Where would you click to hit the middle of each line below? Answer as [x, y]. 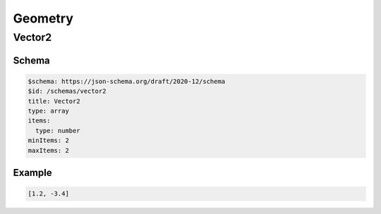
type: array [49, 111]
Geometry [43, 18]
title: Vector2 [54, 101]
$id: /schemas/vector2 [67, 91]
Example [32, 172]
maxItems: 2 [49, 150]
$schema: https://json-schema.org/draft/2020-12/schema [127, 81]
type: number [58, 131]
